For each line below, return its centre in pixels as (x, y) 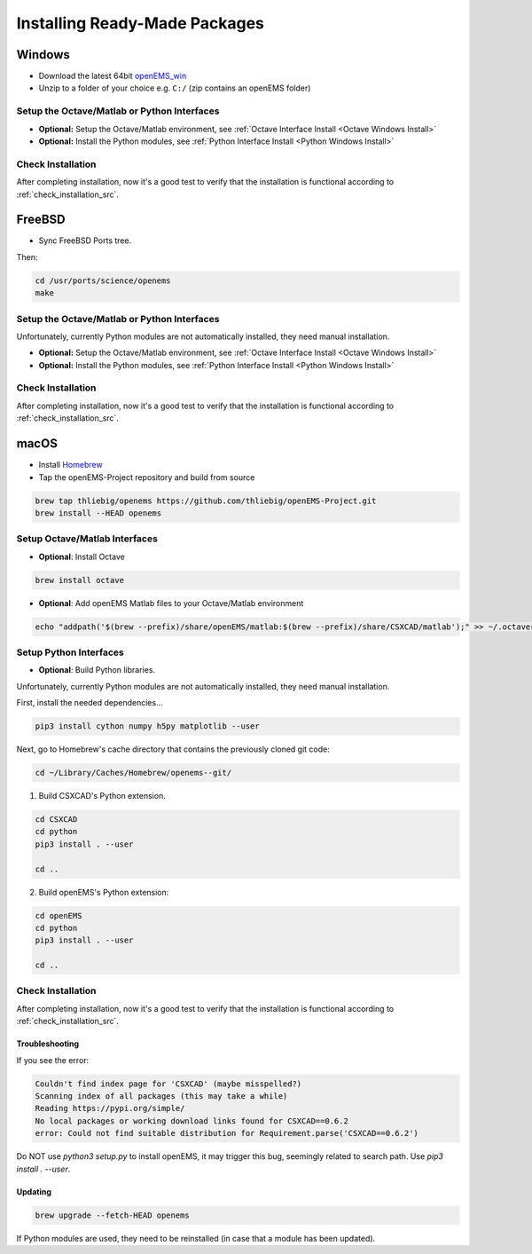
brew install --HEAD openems (98, 513)
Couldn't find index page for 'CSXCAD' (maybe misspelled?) (168, 1084)
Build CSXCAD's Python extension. (102, 796)
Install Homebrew (70, 465)
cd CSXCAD (56, 820)
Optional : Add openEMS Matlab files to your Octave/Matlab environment (171, 603)
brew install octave (79, 580)
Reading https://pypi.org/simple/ (110, 1108)
